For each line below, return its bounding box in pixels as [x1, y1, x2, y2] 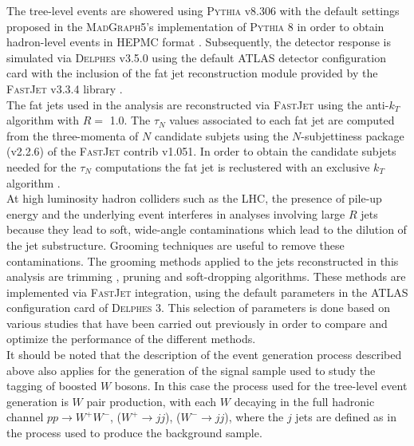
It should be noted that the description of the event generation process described [6, 346, 402, 363]
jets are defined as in [295, 409, 396, 425]
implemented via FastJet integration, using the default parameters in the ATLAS [6, 283, 408, 300]
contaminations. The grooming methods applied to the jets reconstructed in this [6, 252, 399, 269]
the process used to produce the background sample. [6, 424, 262, 441]
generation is [6, 393, 69, 409]
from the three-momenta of [6, 127, 139, 144]
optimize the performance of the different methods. [6, 330, 256, 347]
